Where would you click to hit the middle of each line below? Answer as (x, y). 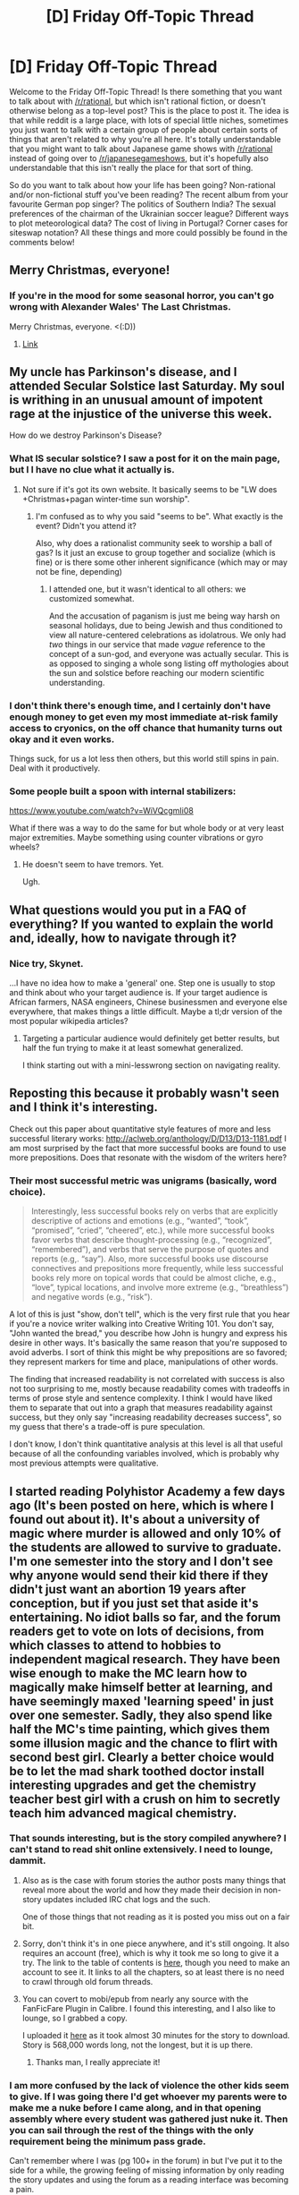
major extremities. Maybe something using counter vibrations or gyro (136, 838)
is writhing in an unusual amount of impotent (136, 400)
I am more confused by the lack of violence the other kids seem (149, 2085)
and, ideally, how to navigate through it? (123, 938)
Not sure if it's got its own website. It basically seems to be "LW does (149, 489)
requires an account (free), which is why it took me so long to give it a (150, 1952)
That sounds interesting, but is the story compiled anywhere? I (148, 1839)
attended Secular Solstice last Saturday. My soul (147, 386)
